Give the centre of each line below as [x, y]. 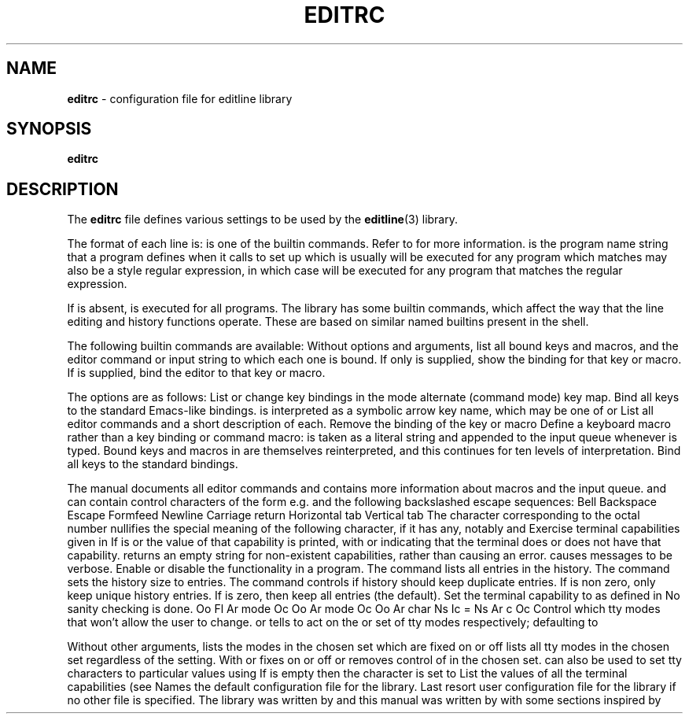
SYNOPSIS [49, 129]
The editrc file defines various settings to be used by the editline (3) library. [262, 220]
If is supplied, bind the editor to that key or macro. [196, 373]
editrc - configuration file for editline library [180, 98]
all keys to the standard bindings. [153, 464]
